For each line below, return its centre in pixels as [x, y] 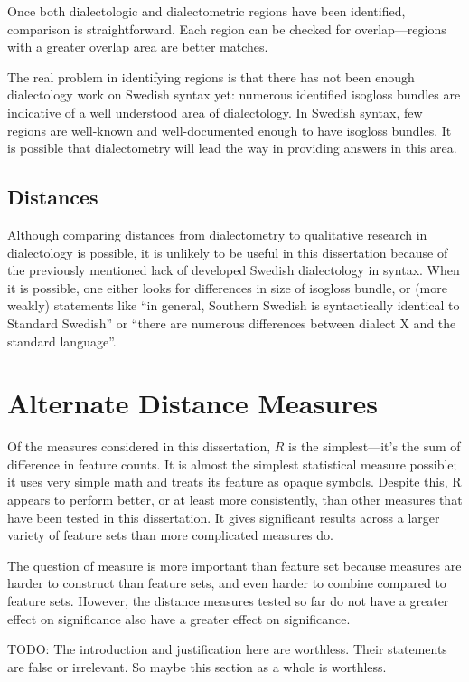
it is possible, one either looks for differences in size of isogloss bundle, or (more [227, 287]
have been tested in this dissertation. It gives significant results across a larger [224, 517]
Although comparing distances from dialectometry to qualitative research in [217, 234]
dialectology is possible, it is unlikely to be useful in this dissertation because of [228, 252]
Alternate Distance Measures [192, 403]
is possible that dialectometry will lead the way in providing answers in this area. [232, 148]
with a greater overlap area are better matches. [138, 47]
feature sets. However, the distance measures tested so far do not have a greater [228, 600]
